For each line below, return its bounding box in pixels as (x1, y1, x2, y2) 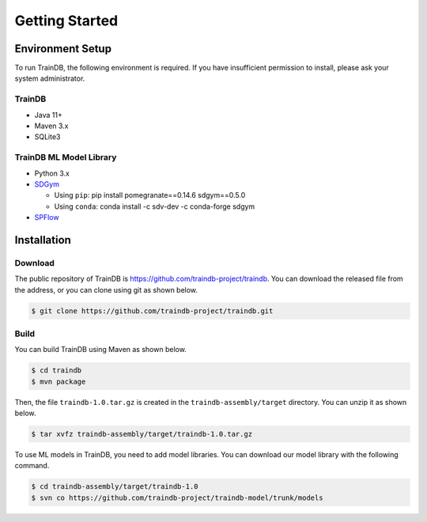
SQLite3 (34, 132, 61, 142)
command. (14, 461, 50, 471)
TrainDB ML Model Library (14, 152, 117, 163)
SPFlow (34, 213, 59, 222)
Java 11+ (34, 110, 62, 119)
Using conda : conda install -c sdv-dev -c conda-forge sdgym (54, 202, 255, 211)
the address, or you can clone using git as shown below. (14, 285, 198, 294)
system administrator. (14, 74, 85, 83)
